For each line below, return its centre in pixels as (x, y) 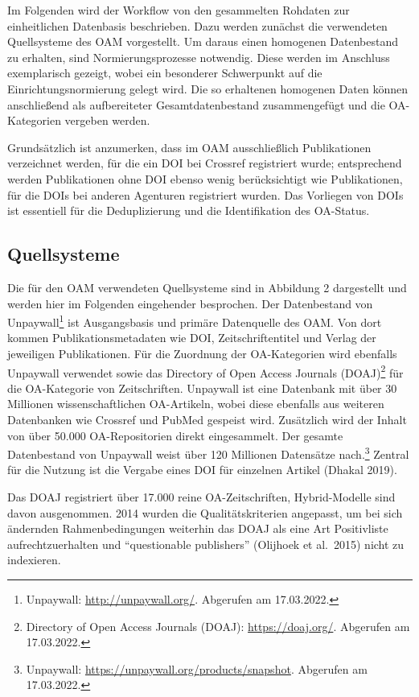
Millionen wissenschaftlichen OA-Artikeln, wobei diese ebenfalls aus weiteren (196, 404)
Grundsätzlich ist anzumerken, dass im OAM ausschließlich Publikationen (189, 147)
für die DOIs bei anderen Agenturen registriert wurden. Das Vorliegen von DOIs (205, 194)
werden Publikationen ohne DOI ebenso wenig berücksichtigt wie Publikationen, (205, 178)
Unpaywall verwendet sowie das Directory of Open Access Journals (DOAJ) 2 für (205, 371)
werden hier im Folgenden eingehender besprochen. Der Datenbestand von (190, 303)
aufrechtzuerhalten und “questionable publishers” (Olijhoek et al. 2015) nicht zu (206, 544)
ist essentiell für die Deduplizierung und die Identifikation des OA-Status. (189, 210)
